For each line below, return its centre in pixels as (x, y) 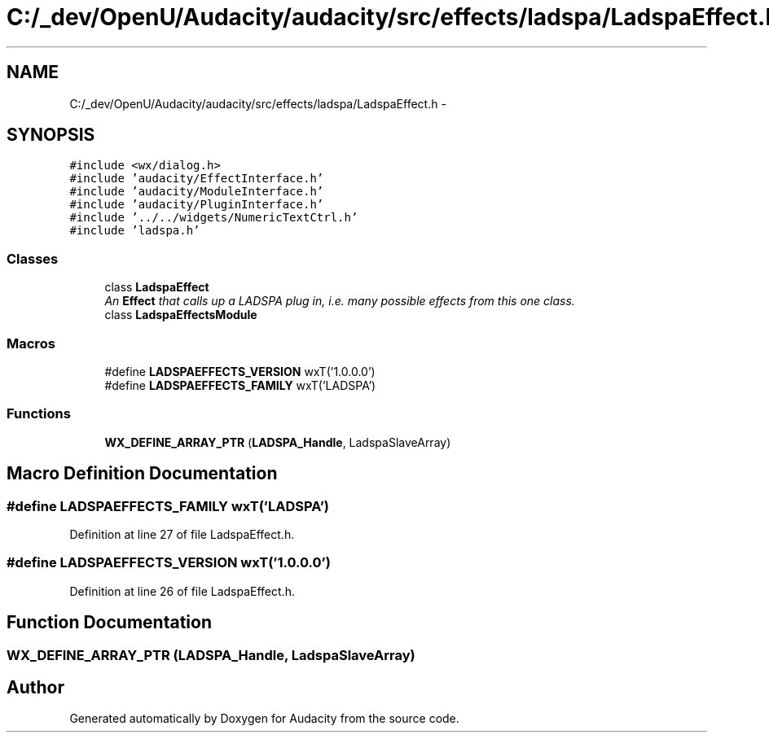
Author (35, 687)
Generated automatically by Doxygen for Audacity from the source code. (264, 719)
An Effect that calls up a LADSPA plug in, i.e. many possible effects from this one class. (340, 301)
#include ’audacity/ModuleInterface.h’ (197, 192)
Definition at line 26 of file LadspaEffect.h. (182, 591)
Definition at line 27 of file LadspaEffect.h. (182, 534)
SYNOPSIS (51, 135)
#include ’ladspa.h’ (135, 231)
